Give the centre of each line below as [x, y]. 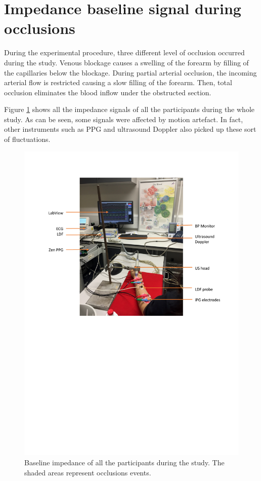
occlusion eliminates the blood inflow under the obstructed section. [108, 92]
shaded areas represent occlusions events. [88, 472]
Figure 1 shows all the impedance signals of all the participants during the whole [129, 109]
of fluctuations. [27, 139]
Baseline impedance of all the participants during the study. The [124, 462]
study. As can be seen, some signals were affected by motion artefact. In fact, [124, 119]
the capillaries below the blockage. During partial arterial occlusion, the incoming [130, 72]
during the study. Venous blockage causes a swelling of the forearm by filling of [126, 62]
